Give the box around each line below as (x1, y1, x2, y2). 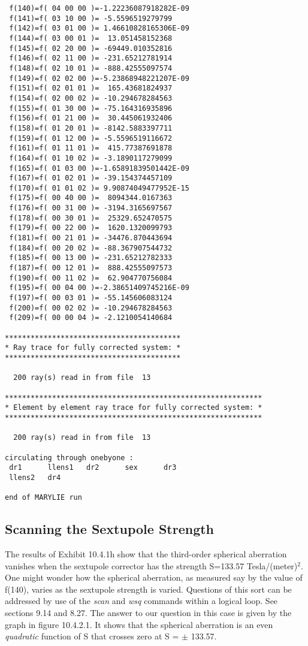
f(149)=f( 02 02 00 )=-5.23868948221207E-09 (9, 74, 189, 83)
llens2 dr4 (9, 473, 61, 482)
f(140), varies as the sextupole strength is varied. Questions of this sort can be (5, 582, 292, 595)
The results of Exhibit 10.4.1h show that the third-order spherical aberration (5, 548, 287, 560)
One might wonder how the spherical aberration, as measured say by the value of (5, 571, 303, 584)
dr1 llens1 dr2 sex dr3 (9, 463, 177, 472)
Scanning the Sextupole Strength (5, 520, 215, 538)
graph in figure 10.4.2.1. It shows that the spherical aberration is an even (5, 618, 273, 630)
